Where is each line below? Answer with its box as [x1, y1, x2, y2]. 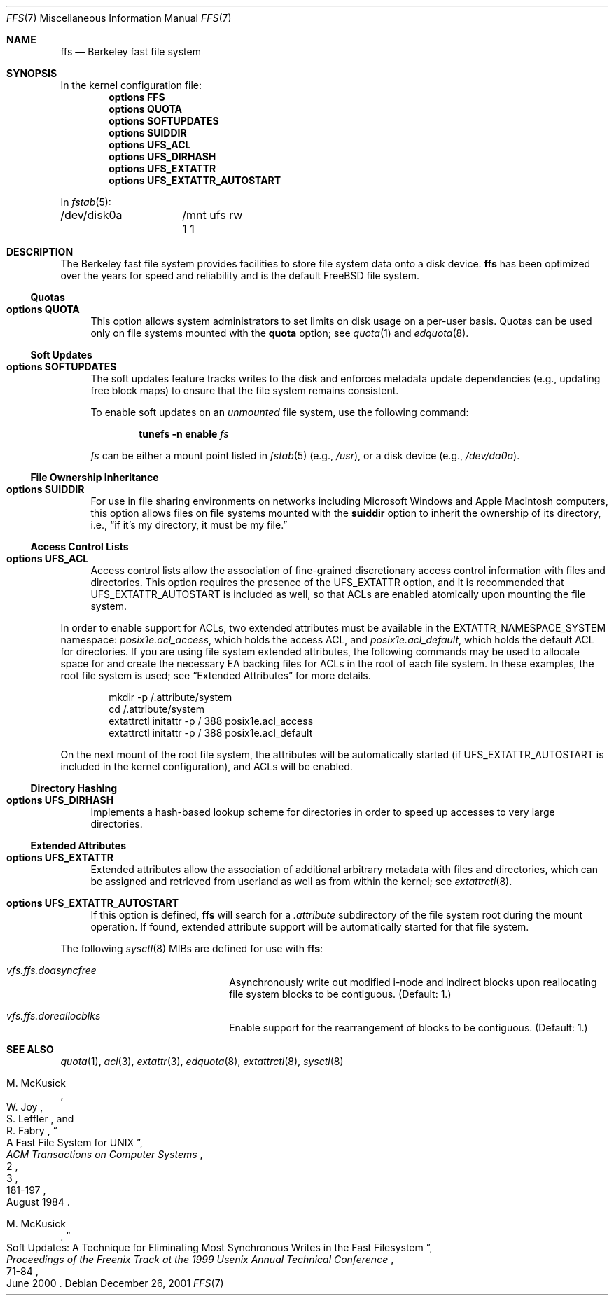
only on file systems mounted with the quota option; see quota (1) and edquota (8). [90, 327, 469, 339]
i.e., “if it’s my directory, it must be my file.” [90, 519, 288, 531]
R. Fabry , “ [6, 1125, 57, 1136]
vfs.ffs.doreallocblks [6, 1010, 101, 1022]
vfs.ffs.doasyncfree [6, 964, 97, 976]
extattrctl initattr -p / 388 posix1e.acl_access [109, 715, 314, 727]
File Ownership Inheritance [30, 471, 159, 483]
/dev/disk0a [60, 208, 123, 222]
